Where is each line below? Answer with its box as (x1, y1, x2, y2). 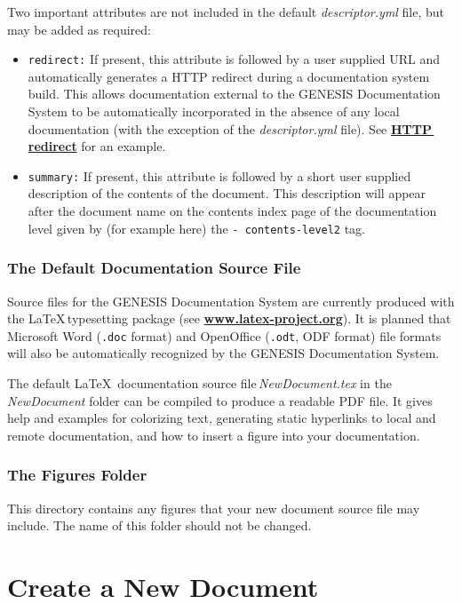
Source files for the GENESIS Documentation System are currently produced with (7, 291, 455, 310)
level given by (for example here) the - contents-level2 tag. (28, 219, 366, 237)
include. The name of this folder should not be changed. (7, 516, 312, 535)
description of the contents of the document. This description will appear (28, 184, 426, 203)
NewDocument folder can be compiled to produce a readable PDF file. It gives (7, 391, 433, 409)
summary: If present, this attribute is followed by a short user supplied (28, 166, 411, 185)
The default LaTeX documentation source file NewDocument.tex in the (7, 373, 392, 392)
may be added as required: (7, 20, 151, 38)
